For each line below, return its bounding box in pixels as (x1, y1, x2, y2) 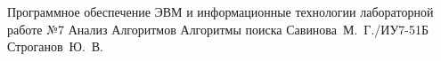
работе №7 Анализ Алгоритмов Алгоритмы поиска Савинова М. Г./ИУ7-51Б (7, 19, 429, 38)
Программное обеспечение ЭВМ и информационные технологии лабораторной (7, 3, 434, 20)
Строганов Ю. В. (7, 37, 104, 56)
